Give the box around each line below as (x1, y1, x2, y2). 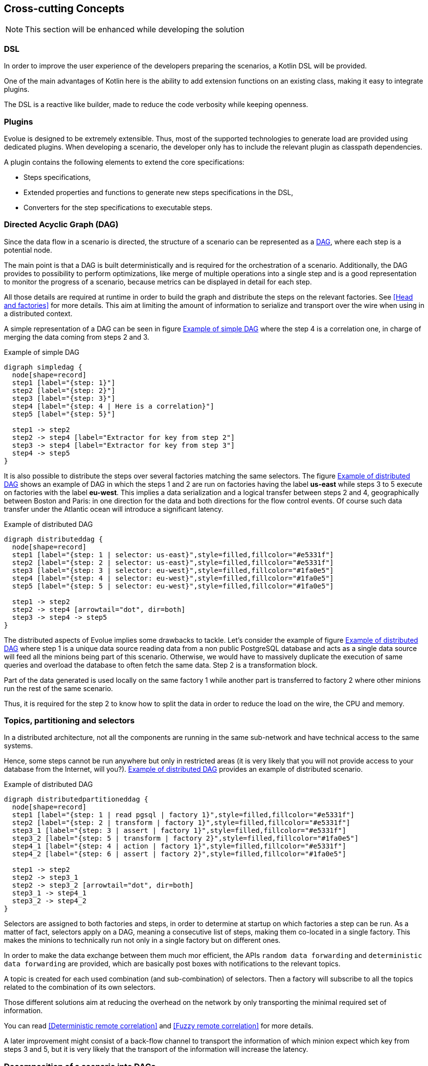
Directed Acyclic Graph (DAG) (4, 219, 119, 230)
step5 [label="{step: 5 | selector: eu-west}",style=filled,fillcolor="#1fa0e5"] (12, 582, 334, 590)
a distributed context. (4, 309, 72, 318)
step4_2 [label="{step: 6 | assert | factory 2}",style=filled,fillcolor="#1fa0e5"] (12, 850, 346, 858)
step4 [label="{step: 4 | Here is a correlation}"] (12, 402, 214, 410)
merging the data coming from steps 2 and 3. (4, 332, 150, 341)
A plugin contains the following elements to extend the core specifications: (4, 157, 245, 166)
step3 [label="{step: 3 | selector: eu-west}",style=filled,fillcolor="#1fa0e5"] (12, 566, 334, 574)
